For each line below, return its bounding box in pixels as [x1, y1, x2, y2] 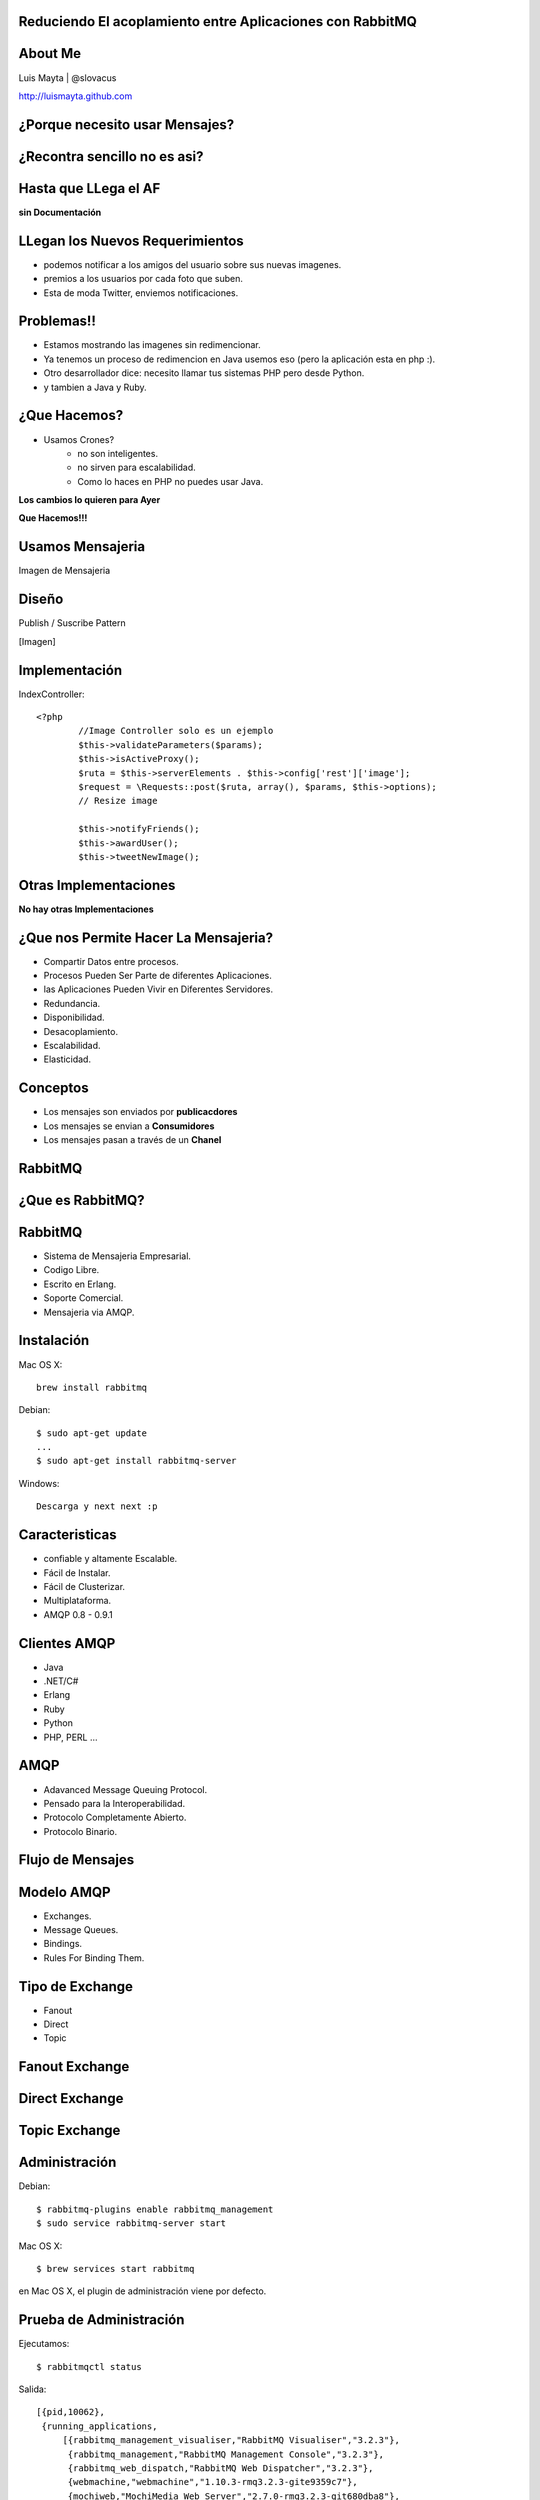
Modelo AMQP [18, 1883, 111, 1900]
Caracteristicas [18, 1526, 117, 1544]
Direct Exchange [18, 2090, 124, 2107]
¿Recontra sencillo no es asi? [18, 148, 204, 165]
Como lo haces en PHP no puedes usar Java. [77, 475, 264, 487]
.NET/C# [43, 1675, 79, 1687]
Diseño [18, 591, 64, 608]
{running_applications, [41, 2420, 158, 2432]
